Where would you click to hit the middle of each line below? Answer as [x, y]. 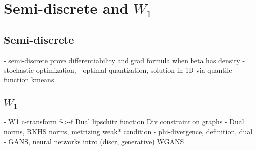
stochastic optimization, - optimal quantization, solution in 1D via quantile [118, 70]
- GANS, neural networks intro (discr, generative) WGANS [94, 141]
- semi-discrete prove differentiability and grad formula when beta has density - [125, 60]
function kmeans [29, 79]
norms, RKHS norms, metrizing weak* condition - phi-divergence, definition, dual [128, 131]
